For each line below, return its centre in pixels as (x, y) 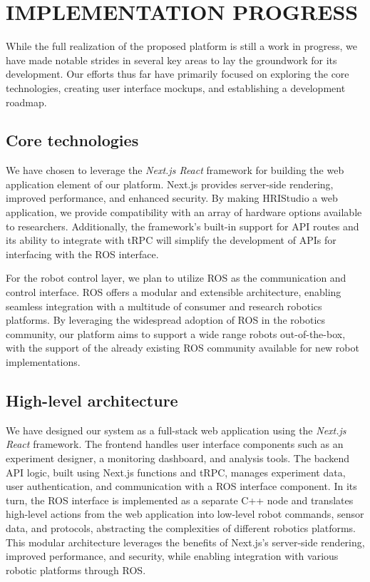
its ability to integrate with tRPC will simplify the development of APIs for (171, 240)
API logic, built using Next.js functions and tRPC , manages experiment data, (176, 472)
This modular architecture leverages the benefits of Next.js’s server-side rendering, (185, 542)
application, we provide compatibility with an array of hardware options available (184, 212)
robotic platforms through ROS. (76, 570)
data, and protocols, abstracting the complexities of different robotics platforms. (181, 527)
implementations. (43, 362)
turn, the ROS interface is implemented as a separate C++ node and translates (180, 500)
